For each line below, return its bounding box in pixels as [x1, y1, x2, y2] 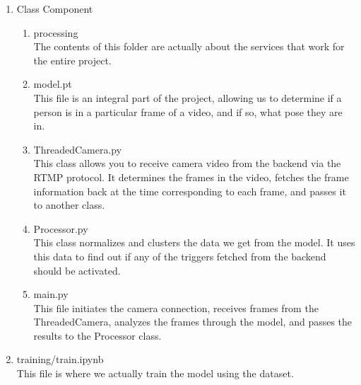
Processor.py [33, 221, 88, 236]
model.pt [33, 76, 72, 91]
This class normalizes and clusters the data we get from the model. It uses [33, 235, 355, 250]
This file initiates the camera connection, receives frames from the [33, 300, 319, 315]
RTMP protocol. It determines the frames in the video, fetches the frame [33, 169, 349, 184]
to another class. [33, 197, 105, 212]
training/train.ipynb [16, 352, 104, 367]
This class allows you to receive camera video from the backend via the [33, 156, 341, 171]
